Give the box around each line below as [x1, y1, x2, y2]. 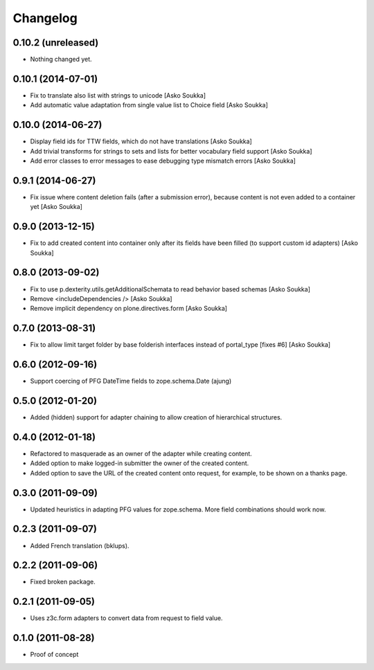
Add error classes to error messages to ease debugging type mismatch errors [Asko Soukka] [30, 156, 296, 165]
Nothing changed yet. [30, 55, 93, 64]
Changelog [12, 10, 78, 26]
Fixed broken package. [30, 578, 96, 586]
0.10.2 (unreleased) [12, 37, 99, 48]
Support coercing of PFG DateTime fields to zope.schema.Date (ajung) [30, 377, 232, 386]
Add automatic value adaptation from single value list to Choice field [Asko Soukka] [30, 101, 268, 109]
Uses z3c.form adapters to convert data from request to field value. [30, 614, 223, 622]
